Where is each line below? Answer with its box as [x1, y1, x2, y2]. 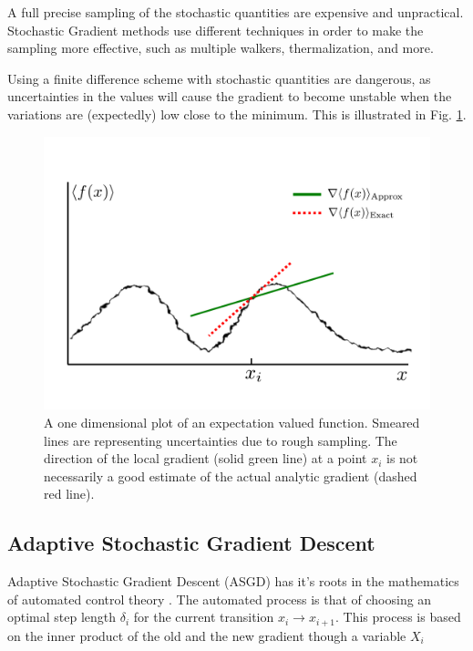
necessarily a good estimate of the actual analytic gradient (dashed [44, 466, 417, 485]
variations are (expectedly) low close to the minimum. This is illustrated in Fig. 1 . [7, 104, 467, 123]
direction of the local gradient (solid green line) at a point [44, 449, 367, 468]
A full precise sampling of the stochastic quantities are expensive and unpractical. [7, 3, 464, 21]
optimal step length [7, 607, 117, 626]
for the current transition [133, 607, 274, 626]
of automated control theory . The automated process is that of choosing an [7, 589, 432, 608]
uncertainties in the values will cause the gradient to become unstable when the [7, 87, 452, 106]
